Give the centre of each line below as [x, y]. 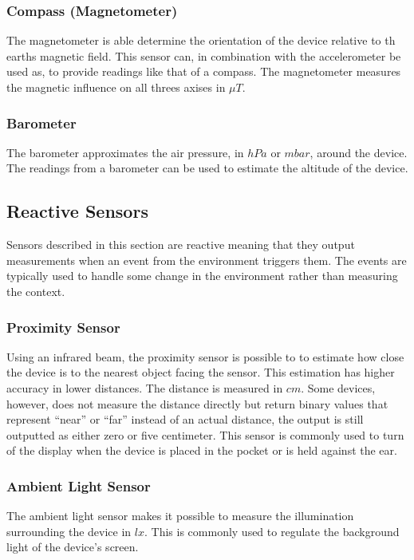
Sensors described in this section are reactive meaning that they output [181, 245]
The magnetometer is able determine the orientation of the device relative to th [201, 40]
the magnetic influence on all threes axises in [116, 87]
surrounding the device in [69, 531]
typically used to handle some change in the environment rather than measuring [202, 276]
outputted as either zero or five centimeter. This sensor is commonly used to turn [205, 434]
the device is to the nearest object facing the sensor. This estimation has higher [201, 372]
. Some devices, [338, 387]
